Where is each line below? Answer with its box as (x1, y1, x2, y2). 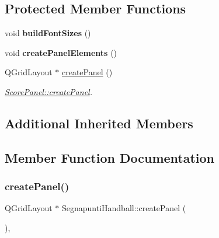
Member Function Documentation (5, 148, 215, 166)
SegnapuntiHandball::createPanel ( (61, 202, 186, 214)
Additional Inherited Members (5, 114, 193, 132)
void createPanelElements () (5, 46, 117, 58)
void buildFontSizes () (5, 27, 91, 39)
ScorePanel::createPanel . (5, 85, 92, 97)
